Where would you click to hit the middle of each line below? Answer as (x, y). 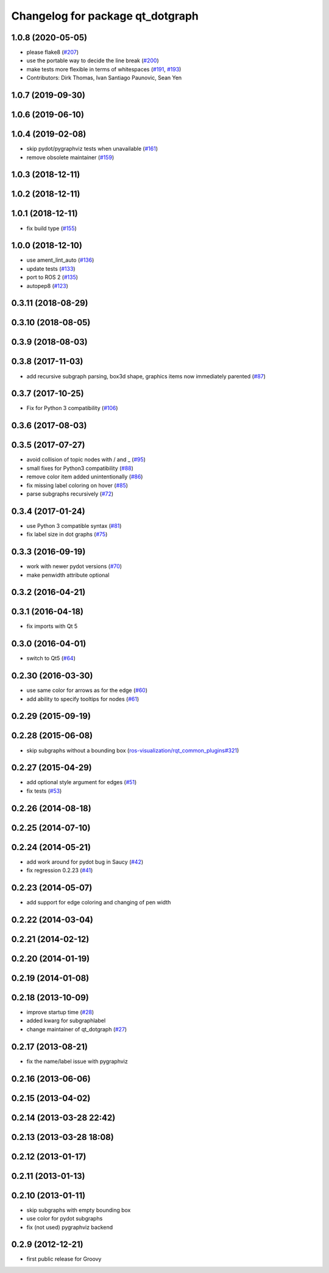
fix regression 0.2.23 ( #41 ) (60, 870)
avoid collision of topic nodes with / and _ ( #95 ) (86, 460)
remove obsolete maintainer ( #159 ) (70, 157)
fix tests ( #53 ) (44, 791)
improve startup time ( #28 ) (60, 1012)
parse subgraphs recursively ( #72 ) (70, 494)
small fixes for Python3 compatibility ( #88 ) (80, 468)
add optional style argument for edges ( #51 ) (82, 782)
